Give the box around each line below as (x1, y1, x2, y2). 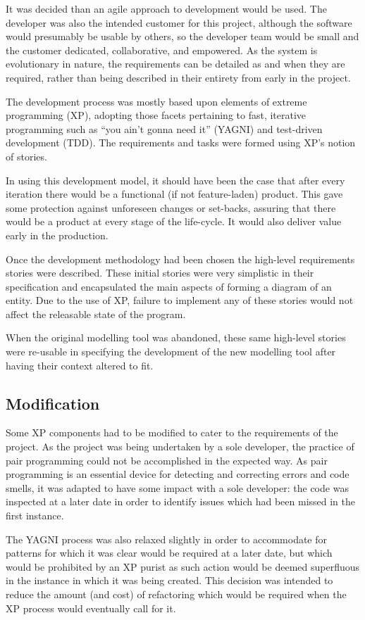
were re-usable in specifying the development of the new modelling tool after (6, 344, 336, 359)
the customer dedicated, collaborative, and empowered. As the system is (6, 42, 318, 57)
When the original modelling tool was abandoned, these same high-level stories (6, 330, 346, 345)
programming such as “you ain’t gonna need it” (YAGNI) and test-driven (6, 121, 323, 136)
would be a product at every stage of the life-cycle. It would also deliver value (6, 214, 342, 229)
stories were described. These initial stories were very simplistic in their (6, 265, 314, 280)
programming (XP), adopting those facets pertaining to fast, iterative (6, 108, 307, 122)
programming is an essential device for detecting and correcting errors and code (6, 467, 349, 481)
